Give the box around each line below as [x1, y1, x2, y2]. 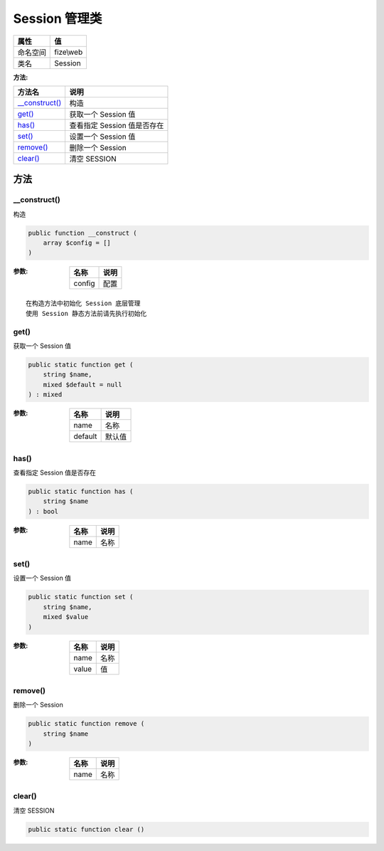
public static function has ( [28, 487, 134, 495]
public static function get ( [28, 360, 134, 369]
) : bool [28, 507, 59, 515]
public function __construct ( [28, 228, 138, 237]
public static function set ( [28, 593, 134, 601]
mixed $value [43, 613, 89, 621]
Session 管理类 [13, 11, 102, 26]
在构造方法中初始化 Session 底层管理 [26, 300, 141, 307]
